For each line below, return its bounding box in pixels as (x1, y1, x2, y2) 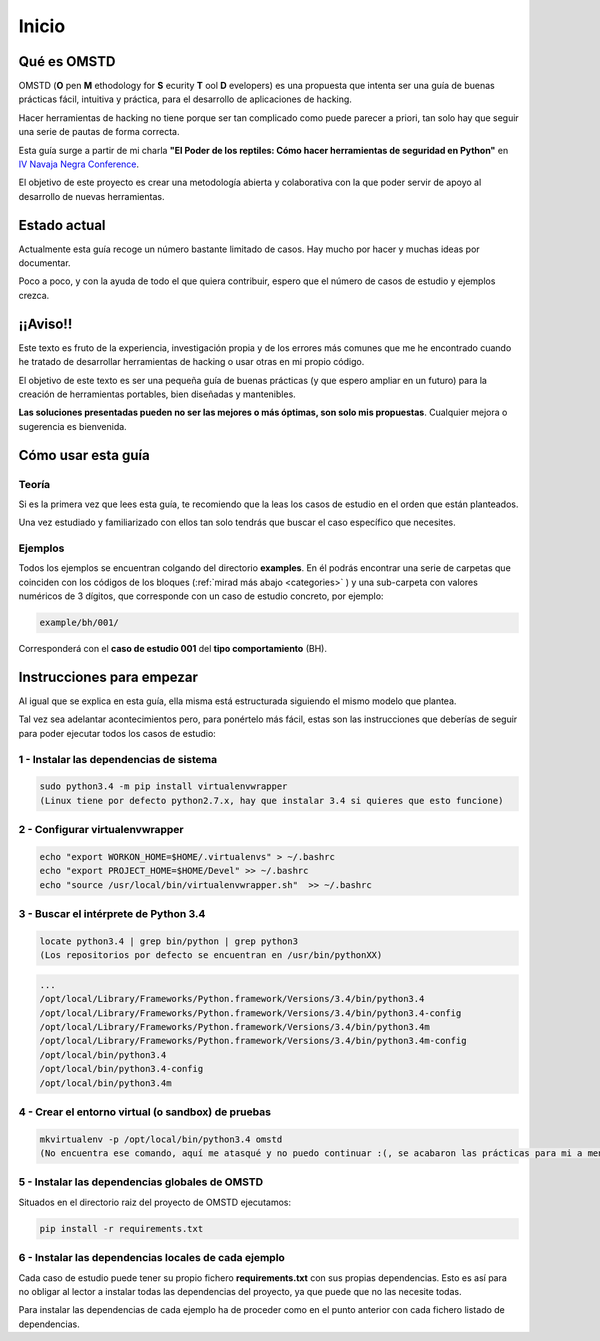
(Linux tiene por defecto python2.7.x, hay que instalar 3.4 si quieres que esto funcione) (39, 795, 504, 806)
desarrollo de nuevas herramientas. (18, 190, 165, 202)
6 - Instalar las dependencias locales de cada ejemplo (18, 1251, 285, 1265)
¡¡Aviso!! (18, 315, 73, 332)
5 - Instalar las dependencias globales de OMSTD (18, 1175, 264, 1189)
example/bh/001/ (39, 617, 120, 629)
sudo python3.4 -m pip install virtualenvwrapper (39, 781, 288, 792)
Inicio (18, 15, 66, 37)
